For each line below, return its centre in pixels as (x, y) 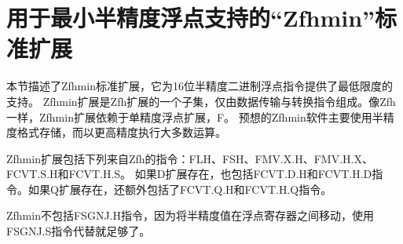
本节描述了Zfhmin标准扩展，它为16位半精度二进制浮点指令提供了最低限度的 (200, 86)
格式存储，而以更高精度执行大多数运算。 (121, 132)
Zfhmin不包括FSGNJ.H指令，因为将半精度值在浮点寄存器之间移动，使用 (190, 215)
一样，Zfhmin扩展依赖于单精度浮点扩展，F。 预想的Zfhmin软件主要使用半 (195, 117)
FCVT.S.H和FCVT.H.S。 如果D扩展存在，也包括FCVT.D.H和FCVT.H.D (189, 174)
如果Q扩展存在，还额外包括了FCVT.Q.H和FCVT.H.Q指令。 (180, 189)
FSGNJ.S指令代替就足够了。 (79, 231)
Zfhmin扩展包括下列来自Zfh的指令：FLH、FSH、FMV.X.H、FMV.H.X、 (190, 158)
